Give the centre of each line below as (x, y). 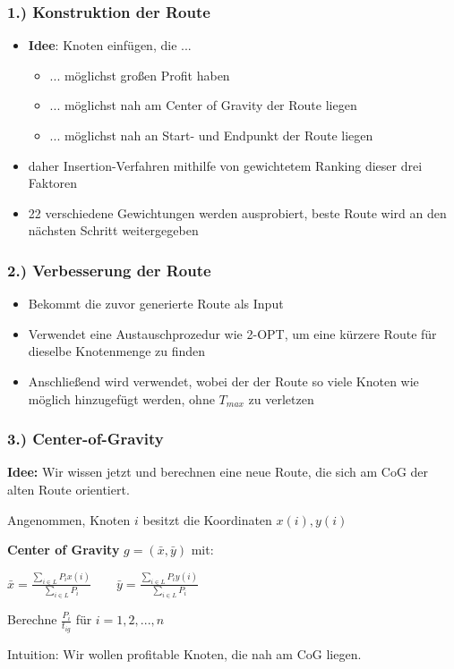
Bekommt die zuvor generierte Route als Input (156, 304)
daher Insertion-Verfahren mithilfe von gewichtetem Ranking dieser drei (225, 165)
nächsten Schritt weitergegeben (113, 230)
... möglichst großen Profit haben (140, 75)
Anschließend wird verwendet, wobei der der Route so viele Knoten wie (223, 381)
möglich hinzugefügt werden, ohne (121, 398)
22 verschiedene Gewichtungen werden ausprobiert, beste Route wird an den (237, 212)
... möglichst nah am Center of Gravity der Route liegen (203, 105)
